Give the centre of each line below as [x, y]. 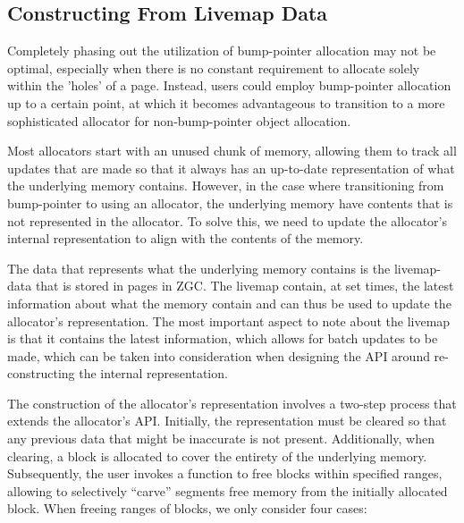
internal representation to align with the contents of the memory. [186, 238]
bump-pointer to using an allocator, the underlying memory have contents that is [230, 202]
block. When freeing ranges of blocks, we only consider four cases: [187, 508]
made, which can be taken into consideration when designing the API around [219, 355]
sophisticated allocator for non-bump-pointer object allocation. [179, 120]
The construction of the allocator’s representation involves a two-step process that [232, 403]
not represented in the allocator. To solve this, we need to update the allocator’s [227, 220]
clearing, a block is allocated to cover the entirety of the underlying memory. [217, 456]
